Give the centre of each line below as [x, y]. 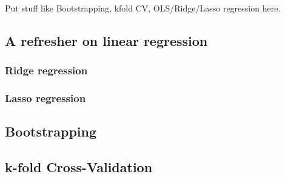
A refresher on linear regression [106, 40]
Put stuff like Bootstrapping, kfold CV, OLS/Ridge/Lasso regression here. [143, 8]
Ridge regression [46, 70]
